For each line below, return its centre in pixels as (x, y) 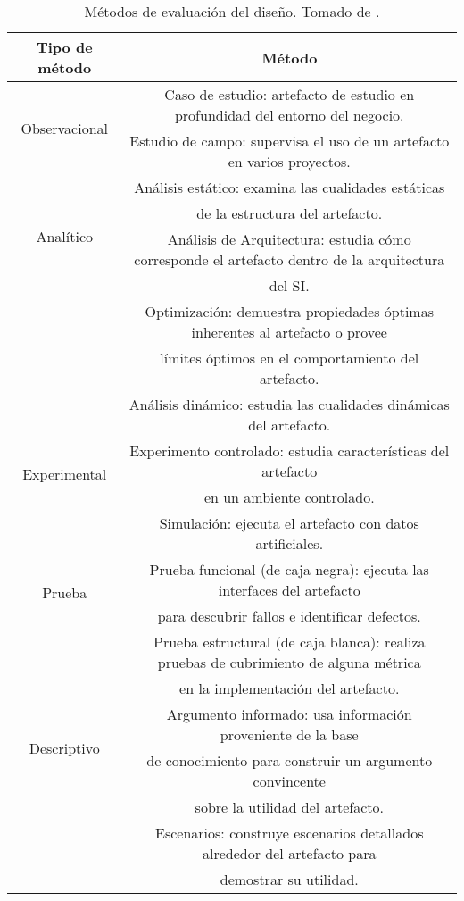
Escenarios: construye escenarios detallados (290, 833)
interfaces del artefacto (289, 590)
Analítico (65, 236)
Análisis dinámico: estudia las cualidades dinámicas (289, 404)
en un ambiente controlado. (289, 497)
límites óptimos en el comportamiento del (290, 358)
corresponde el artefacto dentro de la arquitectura (290, 259)
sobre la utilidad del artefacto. (289, 807)
